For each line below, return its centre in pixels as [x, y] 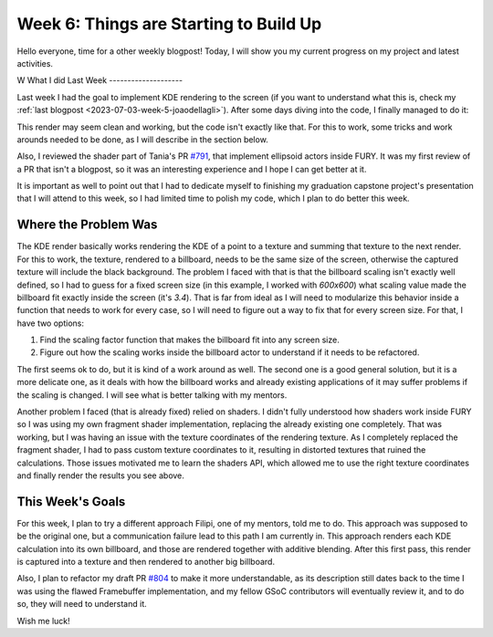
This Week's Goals [71, 501]
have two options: [50, 323]
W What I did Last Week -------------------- [100, 80]
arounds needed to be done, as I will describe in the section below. [142, 139]
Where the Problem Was [87, 225]
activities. [35, 63]
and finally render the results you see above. [100, 475]
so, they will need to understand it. [82, 604]
